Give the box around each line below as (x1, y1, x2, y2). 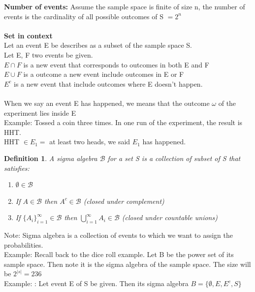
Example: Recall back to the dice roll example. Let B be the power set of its (4, 249, 234, 260)
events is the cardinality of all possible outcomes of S (4, 11, 163, 21)
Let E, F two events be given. (4, 49, 93, 60)
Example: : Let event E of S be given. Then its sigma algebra (4, 278, 189, 289)
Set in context (4, 30, 53, 40)
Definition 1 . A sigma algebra (4, 153, 97, 163)
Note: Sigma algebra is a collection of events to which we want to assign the (4, 230, 233, 240)
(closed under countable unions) (122, 212, 218, 223)
